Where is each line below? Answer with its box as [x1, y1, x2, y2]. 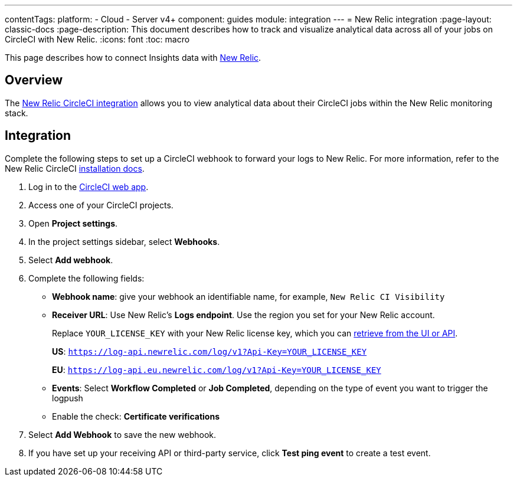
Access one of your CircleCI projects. [28, 199, 174, 210]
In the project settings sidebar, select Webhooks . [28, 236, 220, 247]
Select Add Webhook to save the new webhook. [28, 429, 217, 440]
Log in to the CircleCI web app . [28, 181, 149, 192]
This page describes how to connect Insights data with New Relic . [5, 53, 261, 63]
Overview [5, 73, 63, 88]
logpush [52, 392, 83, 403]
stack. [5, 107, 28, 118]
